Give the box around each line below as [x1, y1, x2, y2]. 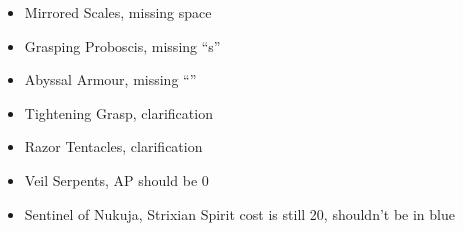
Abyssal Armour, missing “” [24, 69, 197, 90]
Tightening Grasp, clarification [24, 102, 213, 123]
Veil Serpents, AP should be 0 [24, 169, 209, 190]
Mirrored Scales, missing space [24, 2, 212, 22]
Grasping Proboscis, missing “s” [24, 35, 221, 56]
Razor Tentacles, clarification [24, 136, 203, 157]
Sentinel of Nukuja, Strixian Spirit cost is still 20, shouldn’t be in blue [24, 203, 455, 224]
